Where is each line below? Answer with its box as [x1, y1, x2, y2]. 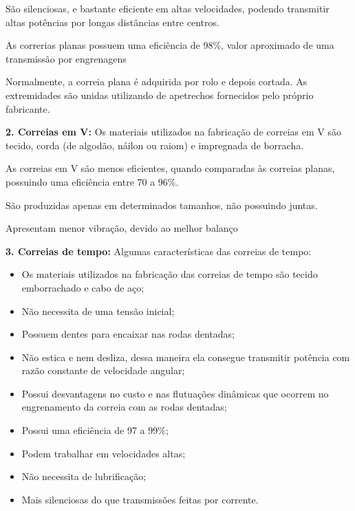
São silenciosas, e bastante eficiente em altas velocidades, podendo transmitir [6, 1, 330, 15]
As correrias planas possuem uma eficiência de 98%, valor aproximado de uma [6, 38, 334, 52]
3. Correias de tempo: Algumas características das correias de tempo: [6, 243, 312, 258]
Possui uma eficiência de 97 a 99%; [21, 423, 169, 437]
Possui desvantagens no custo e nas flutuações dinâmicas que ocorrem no [21, 386, 329, 400]
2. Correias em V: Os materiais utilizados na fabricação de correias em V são [6, 124, 341, 139]
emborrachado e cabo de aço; [21, 280, 144, 294]
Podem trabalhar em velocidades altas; [21, 446, 186, 460]
